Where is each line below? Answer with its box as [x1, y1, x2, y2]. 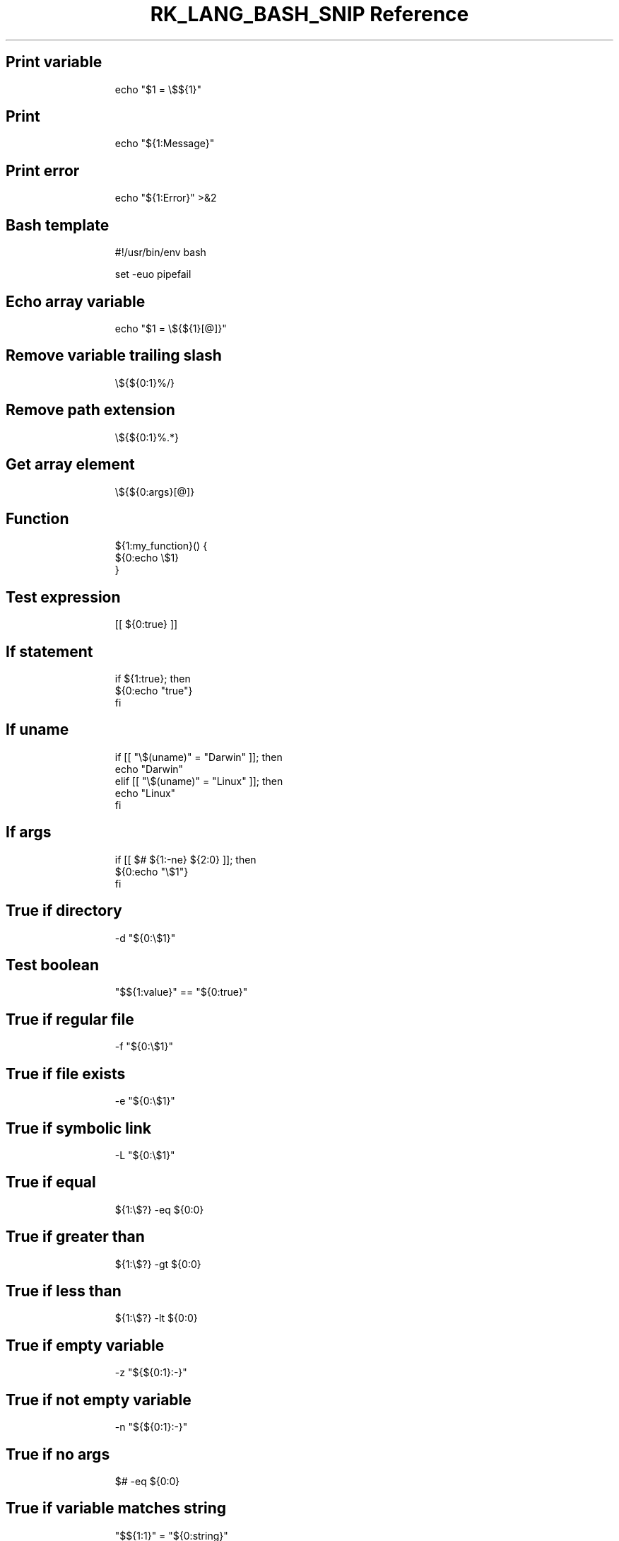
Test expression [6, 588, 121, 606]
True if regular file [6, 1010, 134, 1028]
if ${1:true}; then [114, 673, 191, 685]
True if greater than [6, 1228, 145, 1246]
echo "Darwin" [114, 762, 184, 775]
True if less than [6, 1282, 122, 1301]
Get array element [6, 455, 135, 474]
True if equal [6, 1173, 96, 1192]
